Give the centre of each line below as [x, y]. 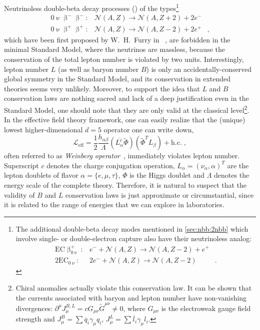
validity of [19, 194]
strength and [35, 319]
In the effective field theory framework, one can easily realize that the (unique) [125, 120]
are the [238, 165]
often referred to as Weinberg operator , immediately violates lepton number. [122, 156]
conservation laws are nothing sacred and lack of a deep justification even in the [126, 98]
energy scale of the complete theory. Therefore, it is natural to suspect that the [125, 185]
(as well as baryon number [98, 69]
